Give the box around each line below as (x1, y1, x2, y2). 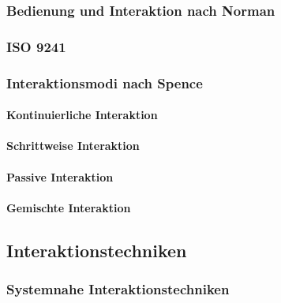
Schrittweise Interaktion (6, 137, 140, 154)
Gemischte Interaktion (6, 199, 131, 215)
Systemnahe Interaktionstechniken (6, 279, 230, 298)
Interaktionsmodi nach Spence (6, 73, 203, 92)
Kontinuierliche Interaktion (6, 107, 158, 123)
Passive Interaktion (6, 168, 114, 185)
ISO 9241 (6, 36, 66, 56)
